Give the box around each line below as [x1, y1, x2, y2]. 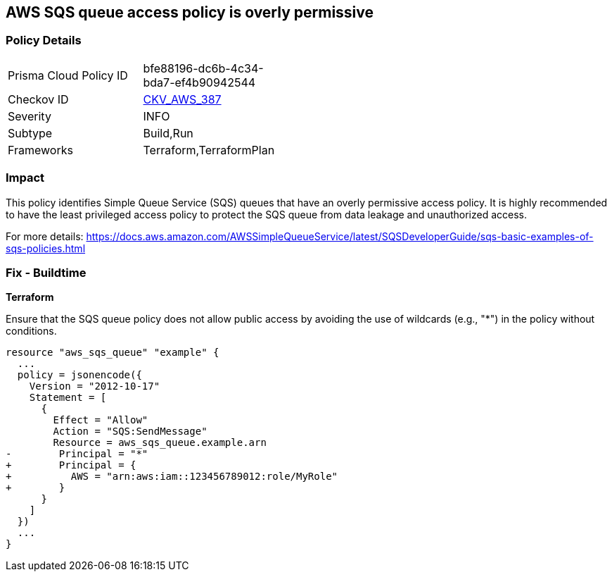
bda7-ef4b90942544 [143, 75, 256, 89]
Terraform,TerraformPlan [143, 142, 275, 157]
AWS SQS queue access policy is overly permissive [6, 4, 374, 21]
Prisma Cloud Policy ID [8, 68, 128, 82]
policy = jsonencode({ [17, 369, 142, 381]
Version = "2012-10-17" [29, 380, 160, 392]
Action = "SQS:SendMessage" [53, 426, 208, 438]
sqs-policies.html [6, 242, 86, 254]
